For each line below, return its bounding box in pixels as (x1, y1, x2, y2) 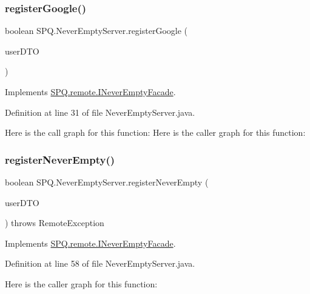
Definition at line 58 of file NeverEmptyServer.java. (5, 257, 195, 270)
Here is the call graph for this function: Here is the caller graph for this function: (5, 126, 306, 139)
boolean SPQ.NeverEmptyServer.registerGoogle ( (5, 24, 188, 37)
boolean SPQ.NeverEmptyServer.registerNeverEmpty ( (5, 176, 209, 188)
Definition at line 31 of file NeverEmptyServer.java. (5, 105, 195, 118)
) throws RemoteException (5, 216, 104, 229)
